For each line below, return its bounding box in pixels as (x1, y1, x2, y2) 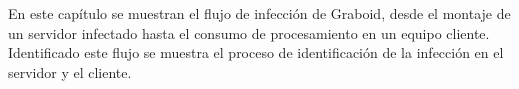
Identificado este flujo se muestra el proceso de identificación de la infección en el (8, 42, 504, 63)
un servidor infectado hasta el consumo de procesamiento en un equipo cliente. (8, 22, 490, 43)
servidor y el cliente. (8, 61, 132, 82)
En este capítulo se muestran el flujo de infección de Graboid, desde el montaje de (8, 3, 511, 23)
